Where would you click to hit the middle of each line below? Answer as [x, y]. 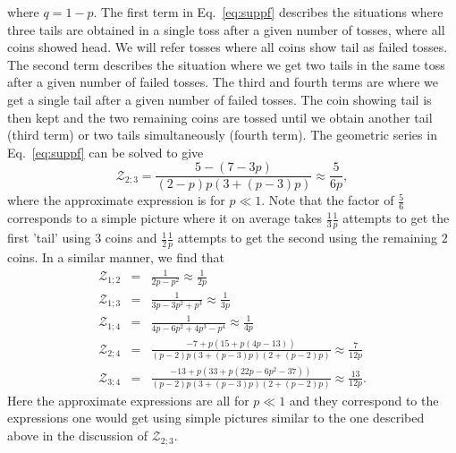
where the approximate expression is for [116, 200]
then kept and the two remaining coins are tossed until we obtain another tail [220, 117]
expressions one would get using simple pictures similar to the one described [216, 418]
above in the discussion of [77, 436]
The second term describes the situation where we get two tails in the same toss [226, 64]
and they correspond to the [364, 400]
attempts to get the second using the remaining [308, 238]
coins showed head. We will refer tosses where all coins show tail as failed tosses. [228, 47]
